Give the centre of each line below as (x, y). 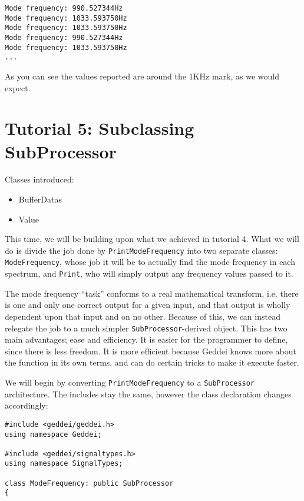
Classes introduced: (39, 179)
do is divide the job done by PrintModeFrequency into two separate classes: (141, 250)
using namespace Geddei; (53, 434)
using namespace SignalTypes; (64, 464)
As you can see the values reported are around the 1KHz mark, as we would (142, 76)
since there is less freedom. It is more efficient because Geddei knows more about (151, 351)
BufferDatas (40, 199)
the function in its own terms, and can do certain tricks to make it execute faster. (152, 362)
